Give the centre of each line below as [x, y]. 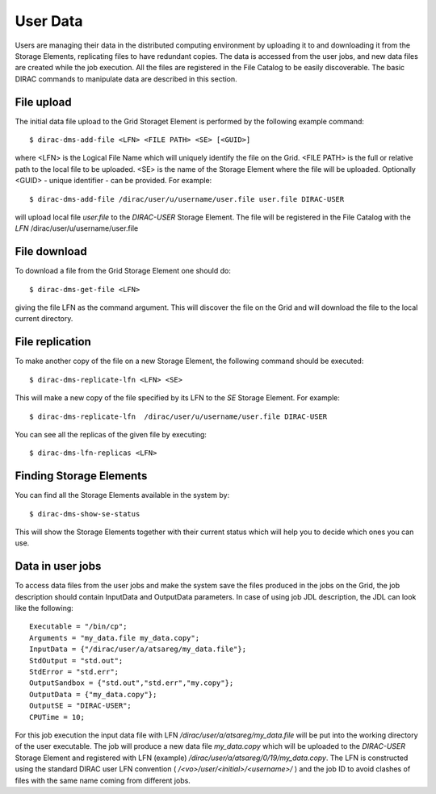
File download [51, 251]
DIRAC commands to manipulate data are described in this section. [126, 79]
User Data [49, 21]
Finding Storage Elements [81, 476]
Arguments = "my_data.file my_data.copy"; [115, 638]
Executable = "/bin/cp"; [78, 627]
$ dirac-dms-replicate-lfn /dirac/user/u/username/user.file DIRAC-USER [178, 416]
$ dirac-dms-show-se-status [85, 514]
